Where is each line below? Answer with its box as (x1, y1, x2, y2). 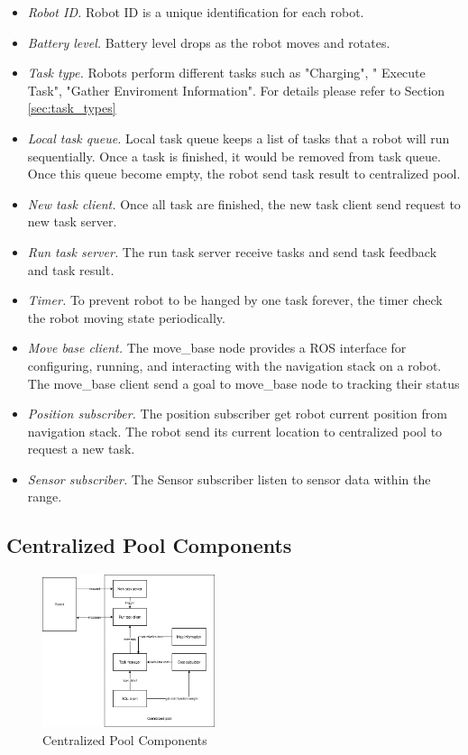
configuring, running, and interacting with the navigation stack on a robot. (27, 355, 442, 374)
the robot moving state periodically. (27, 308, 225, 327)
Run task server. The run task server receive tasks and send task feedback (27, 242, 437, 261)
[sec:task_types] (27, 98, 116, 117)
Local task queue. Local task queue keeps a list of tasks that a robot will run (27, 128, 450, 147)
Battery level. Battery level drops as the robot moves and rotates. (27, 32, 390, 51)
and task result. (27, 260, 115, 279)
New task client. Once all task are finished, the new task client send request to (27, 194, 461, 213)
